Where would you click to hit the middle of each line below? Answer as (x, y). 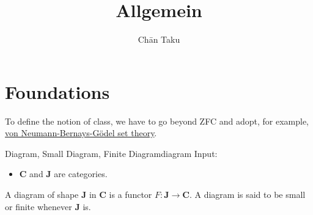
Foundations (57, 91)
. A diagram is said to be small (247, 195)
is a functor (131, 195)
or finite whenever (39, 206)
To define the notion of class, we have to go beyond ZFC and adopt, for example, (157, 121)
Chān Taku (159, 39)
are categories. (81, 174)
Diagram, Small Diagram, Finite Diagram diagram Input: (111, 153)
